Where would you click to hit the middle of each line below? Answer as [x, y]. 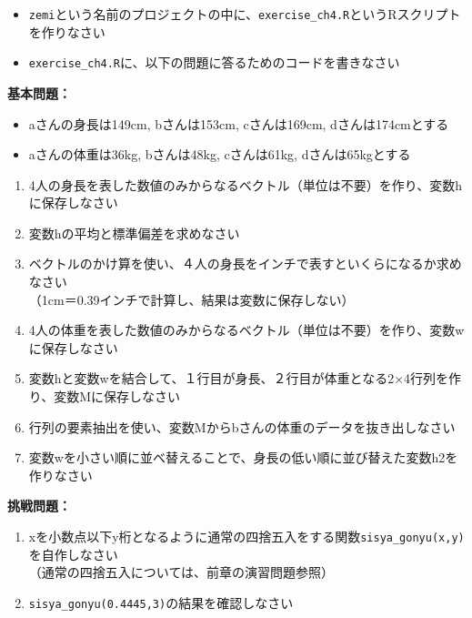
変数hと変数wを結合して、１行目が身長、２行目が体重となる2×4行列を [239, 378]
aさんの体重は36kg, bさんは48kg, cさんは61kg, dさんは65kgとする [220, 154]
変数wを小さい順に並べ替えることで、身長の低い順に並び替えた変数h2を [243, 457]
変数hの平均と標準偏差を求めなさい [134, 233]
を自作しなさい [73, 554]
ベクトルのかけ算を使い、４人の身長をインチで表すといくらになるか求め [245, 263]
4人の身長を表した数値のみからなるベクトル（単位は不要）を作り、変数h [246, 184]
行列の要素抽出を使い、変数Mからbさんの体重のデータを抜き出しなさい [242, 426]
